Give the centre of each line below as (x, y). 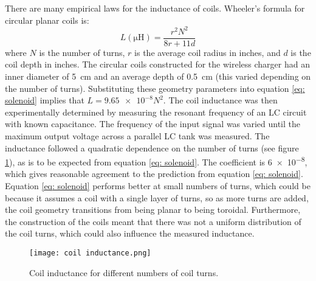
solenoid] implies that (45, 100)
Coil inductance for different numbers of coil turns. (124, 272)
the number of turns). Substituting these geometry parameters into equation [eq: (155, 88)
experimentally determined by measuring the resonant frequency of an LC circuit (156, 112)
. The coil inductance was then (220, 100)
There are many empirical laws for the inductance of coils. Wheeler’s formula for (155, 8)
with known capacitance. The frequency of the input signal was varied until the (153, 124)
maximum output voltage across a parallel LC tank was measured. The (137, 135)
